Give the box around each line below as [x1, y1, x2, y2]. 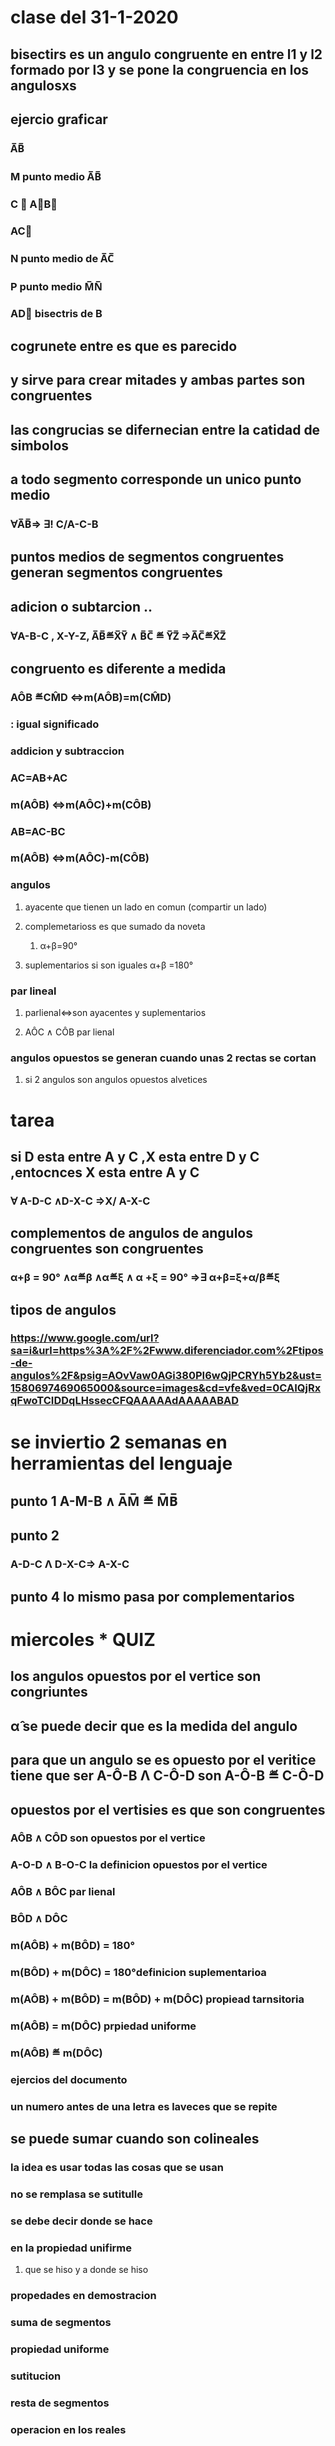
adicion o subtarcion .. [10, 598, 153, 615]
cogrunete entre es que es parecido [10, 337, 238, 355]
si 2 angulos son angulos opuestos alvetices [24, 1074, 208, 1086]
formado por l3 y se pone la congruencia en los [10, 61, 310, 78]
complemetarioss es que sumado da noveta [24, 920, 206, 932]
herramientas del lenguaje [10, 1452, 233, 1475]
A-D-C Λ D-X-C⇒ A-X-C [10, 1557, 130, 1571]
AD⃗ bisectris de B [10, 307, 103, 321]
